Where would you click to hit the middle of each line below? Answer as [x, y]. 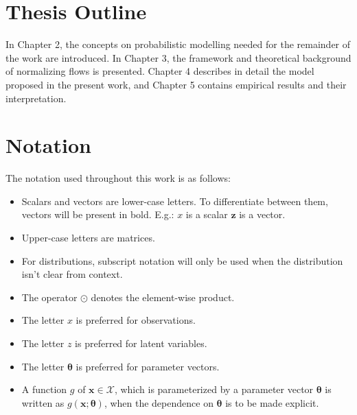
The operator [49, 297]
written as [43, 402]
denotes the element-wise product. [163, 297]
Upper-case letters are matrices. [88, 237]
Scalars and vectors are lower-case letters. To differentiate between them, [175, 201]
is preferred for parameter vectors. [148, 366]
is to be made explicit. [272, 402]
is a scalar [207, 214]
